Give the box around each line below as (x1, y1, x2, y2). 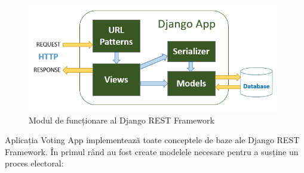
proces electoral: (5, 157, 64, 169)
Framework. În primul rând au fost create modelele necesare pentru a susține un (5, 145, 299, 157)
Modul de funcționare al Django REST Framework (29, 113, 214, 126)
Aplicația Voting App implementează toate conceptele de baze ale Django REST (5, 134, 300, 146)
